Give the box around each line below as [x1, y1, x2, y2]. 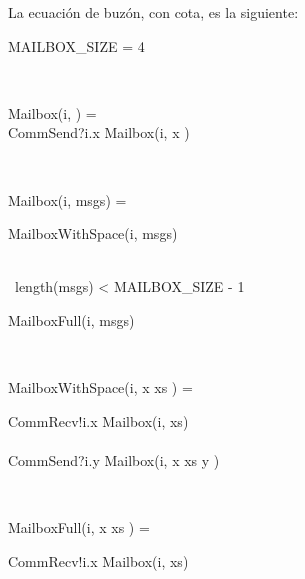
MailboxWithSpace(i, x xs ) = [8, 377, 193, 398]
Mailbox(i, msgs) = [8, 189, 127, 210]
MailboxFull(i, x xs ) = [8, 517, 150, 538]
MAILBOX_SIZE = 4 [8, 35, 145, 56]
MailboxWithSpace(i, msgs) [8, 223, 178, 244]
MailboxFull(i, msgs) [8, 309, 135, 330]
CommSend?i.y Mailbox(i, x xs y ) [8, 449, 220, 470]
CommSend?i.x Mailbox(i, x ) [8, 122, 190, 143]
